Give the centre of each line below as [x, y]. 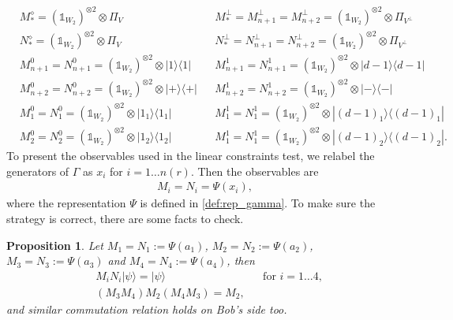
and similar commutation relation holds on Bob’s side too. [147, 309]
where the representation [66, 203]
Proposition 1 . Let [55, 245]
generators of [38, 171]
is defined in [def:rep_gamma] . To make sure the [258, 203]
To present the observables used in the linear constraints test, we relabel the [191, 156]
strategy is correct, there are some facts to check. [125, 218]
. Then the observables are [255, 171]
